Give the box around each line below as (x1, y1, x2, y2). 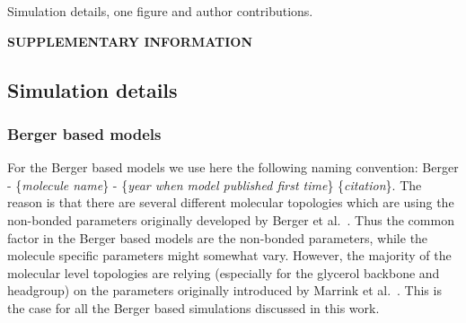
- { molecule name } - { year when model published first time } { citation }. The (7, 175, 422, 194)
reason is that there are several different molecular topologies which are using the (7, 193, 454, 212)
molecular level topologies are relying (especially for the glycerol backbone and (7, 263, 440, 282)
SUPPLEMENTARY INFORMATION (7, 31, 253, 50)
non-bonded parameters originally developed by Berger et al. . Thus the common (7, 210, 454, 229)
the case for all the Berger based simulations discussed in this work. (7, 298, 380, 317)
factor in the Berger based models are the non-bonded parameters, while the (7, 228, 428, 247)
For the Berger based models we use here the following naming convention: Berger (7, 158, 459, 177)
